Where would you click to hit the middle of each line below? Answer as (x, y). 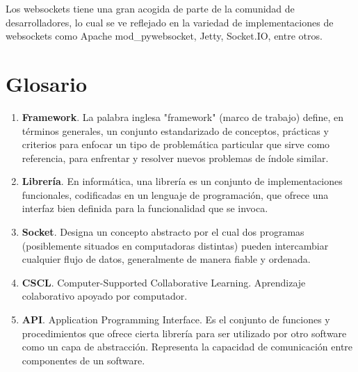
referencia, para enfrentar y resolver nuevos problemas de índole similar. (175, 157)
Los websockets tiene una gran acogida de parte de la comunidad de (150, 8)
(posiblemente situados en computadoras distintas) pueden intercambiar (175, 245)
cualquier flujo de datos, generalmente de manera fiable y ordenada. (166, 259)
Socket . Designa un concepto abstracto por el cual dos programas (163, 232)
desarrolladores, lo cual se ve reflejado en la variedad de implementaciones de (170, 22)
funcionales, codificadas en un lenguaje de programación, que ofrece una (175, 194)
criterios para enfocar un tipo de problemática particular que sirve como (176, 144)
